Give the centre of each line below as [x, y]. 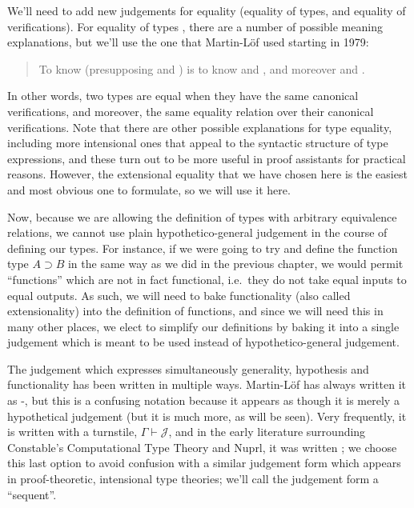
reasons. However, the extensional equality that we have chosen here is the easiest [207, 174]
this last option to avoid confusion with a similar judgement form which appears [204, 463]
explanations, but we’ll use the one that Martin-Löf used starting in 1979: [188, 42]
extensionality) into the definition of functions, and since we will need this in [195, 311]
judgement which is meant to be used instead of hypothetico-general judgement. [203, 342]
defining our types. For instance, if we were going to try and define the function [203, 248]
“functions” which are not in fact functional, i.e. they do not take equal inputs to [207, 279]
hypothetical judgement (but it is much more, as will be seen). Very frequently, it [207, 416]
